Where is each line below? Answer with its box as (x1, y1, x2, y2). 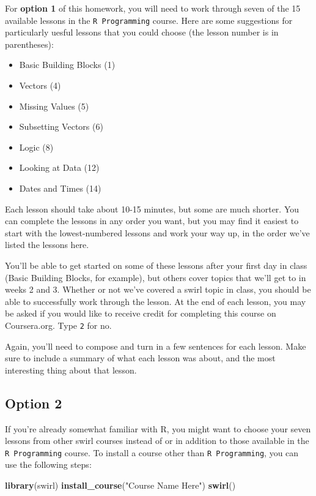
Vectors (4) (19, 79, 61, 92)
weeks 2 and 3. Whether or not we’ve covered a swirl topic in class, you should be (5, 283, 311, 296)
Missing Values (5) (19, 99, 89, 112)
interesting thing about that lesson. (5, 363, 137, 376)
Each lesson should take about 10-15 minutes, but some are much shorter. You (5, 202, 299, 215)
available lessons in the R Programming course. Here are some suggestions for (5, 13, 293, 26)
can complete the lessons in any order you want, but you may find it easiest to (5, 214, 299, 227)
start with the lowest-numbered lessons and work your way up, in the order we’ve (5, 226, 310, 239)
